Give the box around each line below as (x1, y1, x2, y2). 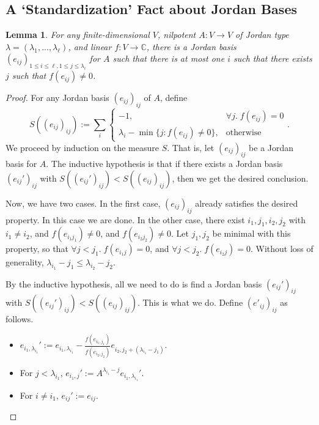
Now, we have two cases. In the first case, (5, 196, 161, 209)
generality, (5, 256, 44, 268)
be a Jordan (249, 141, 294, 153)
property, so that (5, 242, 68, 255)
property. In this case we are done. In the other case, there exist (5, 213, 245, 226)
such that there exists (233, 52, 312, 65)
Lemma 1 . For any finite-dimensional (5, 28, 150, 41)
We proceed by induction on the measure (5, 141, 159, 153)
